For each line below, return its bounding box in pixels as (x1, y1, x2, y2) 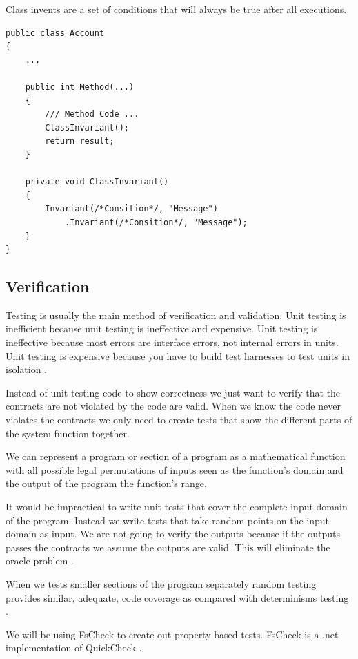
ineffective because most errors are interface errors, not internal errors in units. (6, 335, 339, 350)
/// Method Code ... (45, 109, 139, 120)
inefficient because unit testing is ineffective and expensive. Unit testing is (6, 321, 318, 336)
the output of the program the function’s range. (6, 476, 207, 490)
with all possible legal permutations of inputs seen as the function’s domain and (6, 462, 344, 477)
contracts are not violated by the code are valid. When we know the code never (6, 399, 341, 413)
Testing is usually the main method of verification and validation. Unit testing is (6, 307, 346, 322)
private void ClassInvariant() (25, 177, 169, 187)
